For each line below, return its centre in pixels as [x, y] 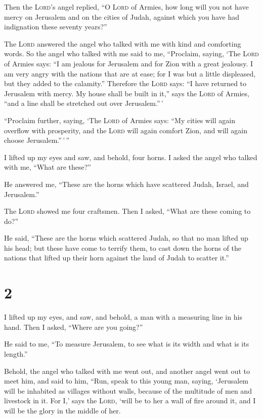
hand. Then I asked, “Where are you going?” [74, 327]
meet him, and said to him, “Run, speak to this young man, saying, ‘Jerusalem [126, 381]
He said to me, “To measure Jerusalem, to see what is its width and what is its [127, 344]
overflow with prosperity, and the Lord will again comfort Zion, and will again [126, 130]
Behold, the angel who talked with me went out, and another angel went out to [127, 371]
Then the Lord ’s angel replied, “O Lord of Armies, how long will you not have [126, 7]
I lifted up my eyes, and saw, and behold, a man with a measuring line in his [123, 317]
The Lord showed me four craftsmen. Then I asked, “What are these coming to [127, 211]
